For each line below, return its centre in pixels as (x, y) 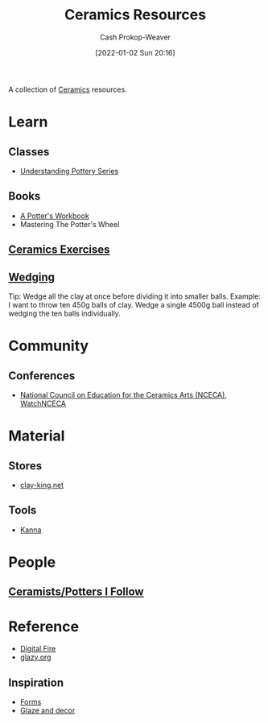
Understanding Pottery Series (69, 171)
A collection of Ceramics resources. (68, 89)
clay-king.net (42, 485)
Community (49, 346)
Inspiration (36, 682)
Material (37, 436)
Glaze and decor (47, 711)
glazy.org (35, 657)
